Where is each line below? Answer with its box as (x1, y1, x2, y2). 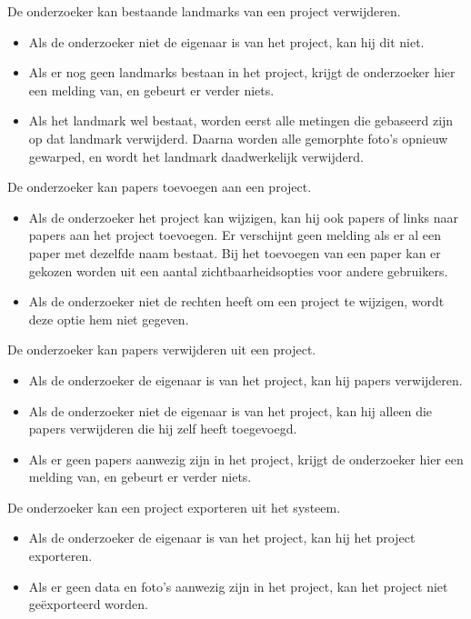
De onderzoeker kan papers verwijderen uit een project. (7, 340, 316, 359)
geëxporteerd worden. (28, 594, 148, 614)
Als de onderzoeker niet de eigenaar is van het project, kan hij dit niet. (28, 32, 425, 51)
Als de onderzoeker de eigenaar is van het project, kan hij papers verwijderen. (28, 370, 463, 389)
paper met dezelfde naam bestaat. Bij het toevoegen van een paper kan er (28, 243, 441, 262)
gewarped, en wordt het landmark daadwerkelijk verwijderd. (28, 146, 364, 165)
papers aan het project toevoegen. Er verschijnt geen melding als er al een (28, 225, 442, 245)
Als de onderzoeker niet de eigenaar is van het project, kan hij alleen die (28, 401, 433, 420)
